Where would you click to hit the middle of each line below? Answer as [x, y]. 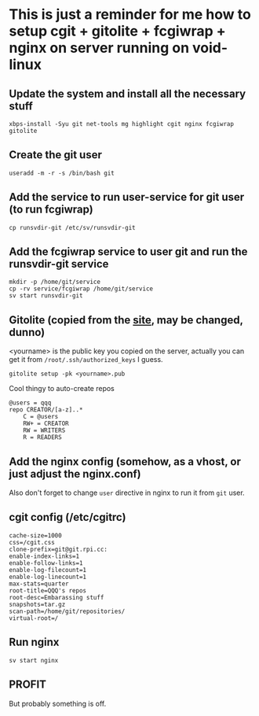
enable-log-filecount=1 [48, 570]
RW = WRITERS [44, 430]
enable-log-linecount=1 [48, 577]
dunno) [27, 332]
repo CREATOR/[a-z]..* [46, 410]
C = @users [41, 417]
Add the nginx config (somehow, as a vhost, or [125, 461]
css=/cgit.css [32, 542]
